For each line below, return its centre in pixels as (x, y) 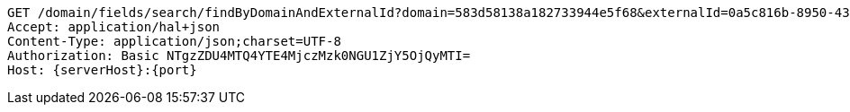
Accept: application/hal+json (114, 27)
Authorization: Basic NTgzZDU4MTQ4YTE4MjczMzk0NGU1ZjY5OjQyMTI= (239, 56)
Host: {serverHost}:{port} (102, 70)
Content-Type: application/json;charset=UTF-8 (174, 41)
